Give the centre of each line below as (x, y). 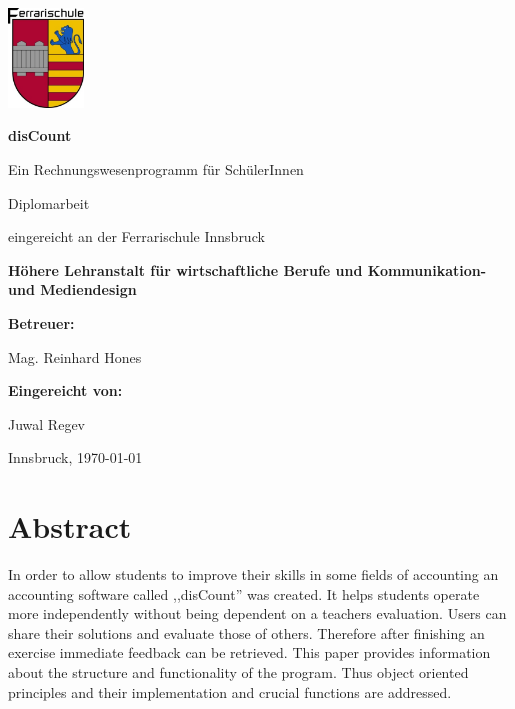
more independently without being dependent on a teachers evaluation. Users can (257, 613)
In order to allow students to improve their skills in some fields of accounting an (253, 574)
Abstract (70, 526)
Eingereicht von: (65, 390)
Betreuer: (41, 322)
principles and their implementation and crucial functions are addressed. (230, 691)
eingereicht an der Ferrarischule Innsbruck (136, 236)
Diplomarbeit (49, 202)
